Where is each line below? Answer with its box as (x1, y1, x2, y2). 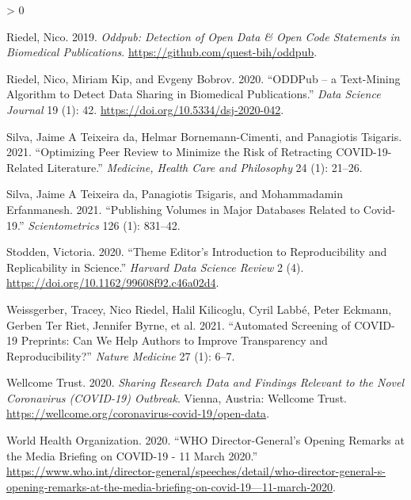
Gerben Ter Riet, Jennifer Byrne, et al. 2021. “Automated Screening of (6, 316, 351, 333)
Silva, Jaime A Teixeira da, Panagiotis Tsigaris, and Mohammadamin (6, 185, 343, 202)
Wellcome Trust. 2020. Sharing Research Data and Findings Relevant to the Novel (6, 374, 405, 391)
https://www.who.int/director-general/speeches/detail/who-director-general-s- (6, 463, 386, 479)
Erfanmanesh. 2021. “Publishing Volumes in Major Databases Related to (6, 200, 360, 217)
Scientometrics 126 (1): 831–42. (28, 216, 181, 233)
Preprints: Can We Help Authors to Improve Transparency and (21, 332, 328, 349)
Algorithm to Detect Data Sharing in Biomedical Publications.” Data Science (6, 86, 381, 102)
